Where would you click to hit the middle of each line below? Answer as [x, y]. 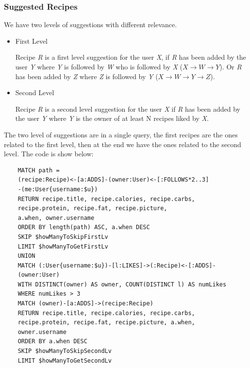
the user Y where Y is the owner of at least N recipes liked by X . [112, 118]
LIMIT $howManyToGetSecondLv [65, 360]
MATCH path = [39, 170]
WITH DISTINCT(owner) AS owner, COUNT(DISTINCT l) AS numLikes [122, 284]
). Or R [231, 67]
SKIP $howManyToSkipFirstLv [63, 237]
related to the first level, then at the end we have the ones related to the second [123, 144]
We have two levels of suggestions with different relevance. [91, 25]
